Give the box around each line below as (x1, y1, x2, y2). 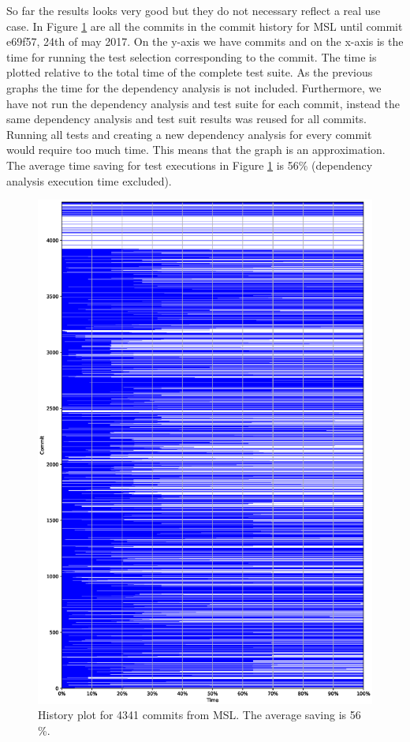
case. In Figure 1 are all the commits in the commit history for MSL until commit (6, 17, 403, 34)
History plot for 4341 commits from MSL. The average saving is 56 (38, 706, 361, 723)
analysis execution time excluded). (6, 172, 172, 189)
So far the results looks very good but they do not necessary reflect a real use (6, 2, 381, 18)
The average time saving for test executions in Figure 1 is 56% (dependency (6, 156, 373, 173)
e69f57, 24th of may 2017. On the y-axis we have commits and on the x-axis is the (6, 33, 404, 50)
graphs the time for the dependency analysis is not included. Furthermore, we (6, 79, 382, 96)
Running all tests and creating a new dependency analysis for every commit (6, 126, 372, 142)
